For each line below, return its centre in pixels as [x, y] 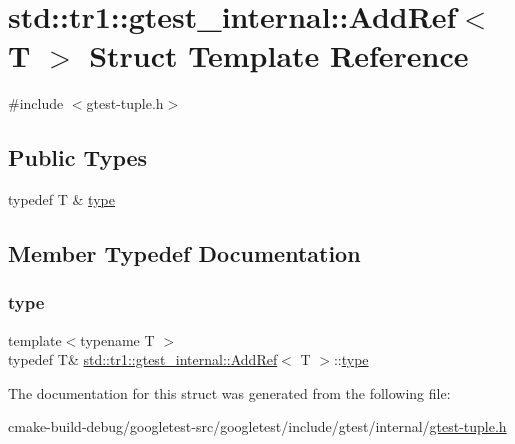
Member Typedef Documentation [184, 253]
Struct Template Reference [279, 55]
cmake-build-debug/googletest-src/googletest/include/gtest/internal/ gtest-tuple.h [257, 426]
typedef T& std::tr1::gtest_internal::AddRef [143, 359]
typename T [117, 339]
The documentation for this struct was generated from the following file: [229, 392]
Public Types [78, 157]
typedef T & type [61, 199]
